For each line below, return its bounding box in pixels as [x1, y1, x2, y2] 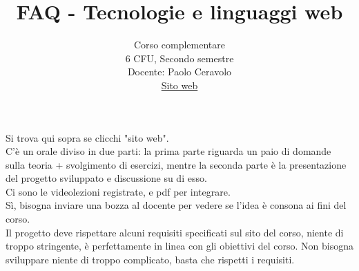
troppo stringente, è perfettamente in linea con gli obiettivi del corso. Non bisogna [6, 239, 354, 253]
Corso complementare [134, 37, 225, 52]
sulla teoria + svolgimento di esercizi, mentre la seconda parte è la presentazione [6, 157, 347, 171]
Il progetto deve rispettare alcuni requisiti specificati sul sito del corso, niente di [6, 225, 344, 239]
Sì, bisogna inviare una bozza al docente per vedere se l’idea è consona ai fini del [6, 198, 347, 212]
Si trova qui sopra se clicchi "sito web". [6, 130, 169, 144]
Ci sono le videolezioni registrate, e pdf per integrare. [6, 184, 231, 198]
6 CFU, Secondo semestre [125, 50, 234, 65]
